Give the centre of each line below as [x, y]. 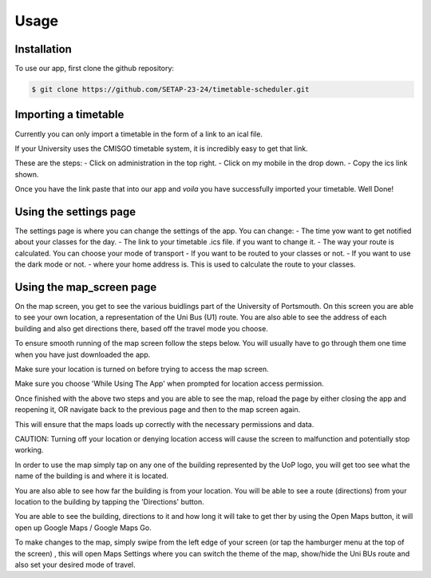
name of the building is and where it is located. [92, 476]
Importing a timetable [69, 115]
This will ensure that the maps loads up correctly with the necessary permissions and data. [164, 424]
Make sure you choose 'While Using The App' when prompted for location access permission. [170, 384]
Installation [43, 49]
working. [29, 450]
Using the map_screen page [86, 287]
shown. [27, 174]
